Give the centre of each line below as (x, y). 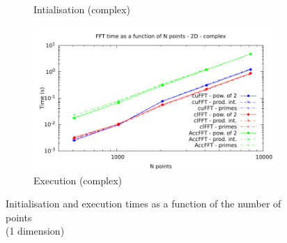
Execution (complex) (78, 180)
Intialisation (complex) (82, 9)
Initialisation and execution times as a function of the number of (143, 204)
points (19, 217)
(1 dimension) (35, 231)
